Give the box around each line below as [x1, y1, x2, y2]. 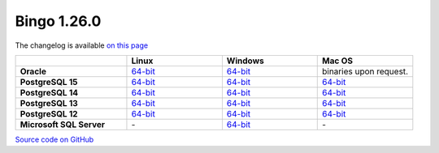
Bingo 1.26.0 [15, 12, 102, 30]
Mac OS [321, 55, 354, 66]
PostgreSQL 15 [20, 76, 78, 87]
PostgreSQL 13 [20, 97, 79, 108]
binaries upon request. [321, 66, 409, 77]
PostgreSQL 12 [20, 108, 78, 119]
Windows [226, 55, 264, 66]
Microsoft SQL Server [20, 118, 106, 130]
